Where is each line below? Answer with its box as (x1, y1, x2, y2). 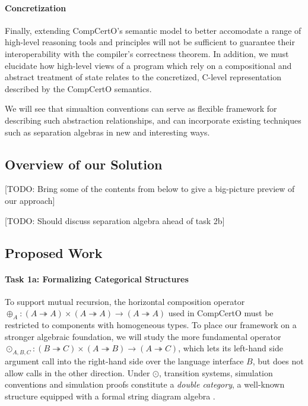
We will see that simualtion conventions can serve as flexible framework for (5, 102, 277, 115)
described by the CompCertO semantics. (5, 82, 152, 95)
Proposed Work (5, 243, 103, 262)
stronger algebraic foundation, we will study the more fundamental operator (5, 330, 281, 342)
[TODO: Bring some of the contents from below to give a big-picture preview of (5, 182, 295, 195)
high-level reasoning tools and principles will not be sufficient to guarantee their (5, 36, 295, 48)
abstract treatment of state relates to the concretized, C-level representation (5, 71, 281, 83)
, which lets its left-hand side (178, 342, 283, 354)
